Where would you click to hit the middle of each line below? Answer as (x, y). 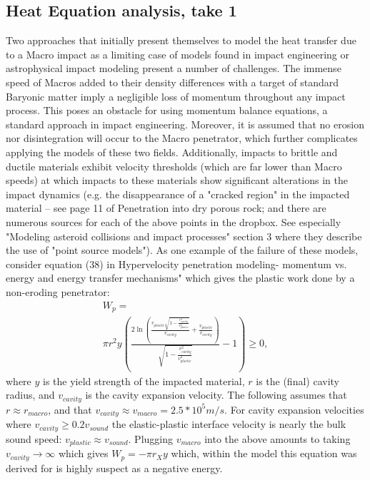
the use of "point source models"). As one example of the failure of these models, (182, 250)
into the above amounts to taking (277, 438)
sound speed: (34, 438)
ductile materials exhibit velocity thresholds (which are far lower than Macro (174, 166)
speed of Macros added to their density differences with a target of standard (172, 82)
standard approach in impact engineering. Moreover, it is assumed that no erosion (185, 124)
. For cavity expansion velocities (294, 409)
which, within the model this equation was (264, 453)
